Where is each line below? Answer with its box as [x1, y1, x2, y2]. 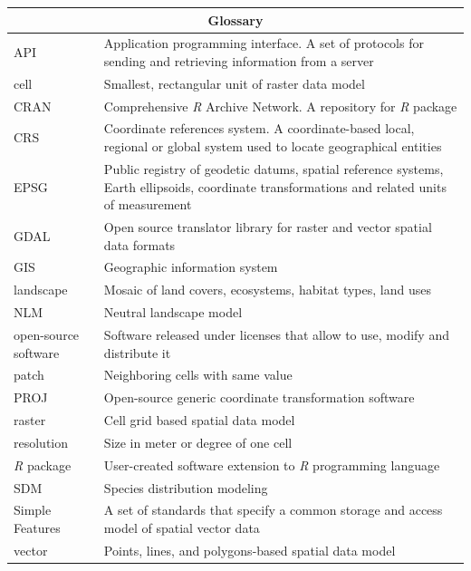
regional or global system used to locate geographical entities [103, 137, 442, 156]
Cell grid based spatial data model [103, 411, 295, 430]
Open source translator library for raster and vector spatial [103, 217, 432, 236]
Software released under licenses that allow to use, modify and [103, 324, 449, 344]
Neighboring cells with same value [103, 365, 293, 384]
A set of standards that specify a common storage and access [103, 500, 443, 519]
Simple [14, 500, 52, 519]
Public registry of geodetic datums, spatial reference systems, [103, 159, 444, 178]
